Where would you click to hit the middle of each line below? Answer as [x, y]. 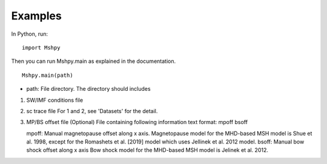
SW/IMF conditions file [55, 100]
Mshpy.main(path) [48, 75]
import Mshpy [41, 48]
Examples [36, 16]
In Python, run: [30, 34]
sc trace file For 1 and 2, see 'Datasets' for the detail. [92, 111]
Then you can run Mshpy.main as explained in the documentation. [93, 61]
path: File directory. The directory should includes [88, 89]
